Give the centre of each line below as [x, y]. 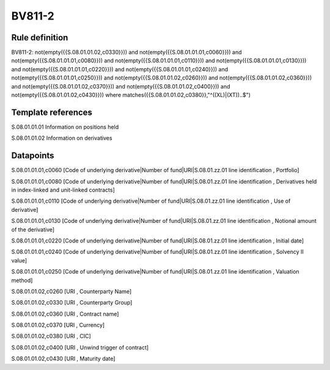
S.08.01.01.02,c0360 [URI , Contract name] [65, 314]
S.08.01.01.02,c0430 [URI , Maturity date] [63, 359]
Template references [52, 112]
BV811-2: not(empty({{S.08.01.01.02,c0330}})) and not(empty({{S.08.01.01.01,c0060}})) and [127, 53]
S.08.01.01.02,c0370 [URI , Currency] [58, 325]
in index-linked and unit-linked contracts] [63, 190]
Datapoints [33, 156]
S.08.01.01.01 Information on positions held [65, 127]
